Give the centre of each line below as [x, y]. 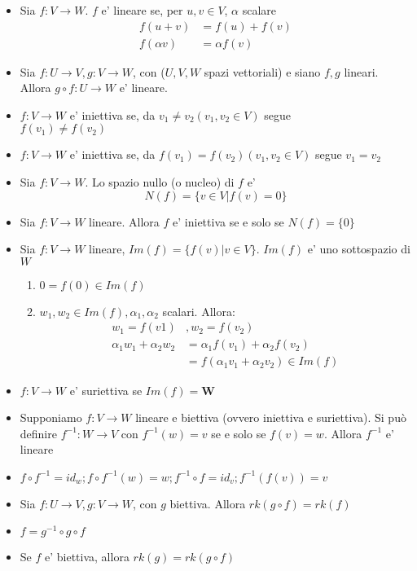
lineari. [361, 71]
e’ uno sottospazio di [359, 249]
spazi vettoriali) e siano [262, 71]
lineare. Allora [124, 221]
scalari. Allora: [199, 311]
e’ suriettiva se [106, 390]
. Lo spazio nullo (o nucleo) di [160, 182]
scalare [259, 10]
